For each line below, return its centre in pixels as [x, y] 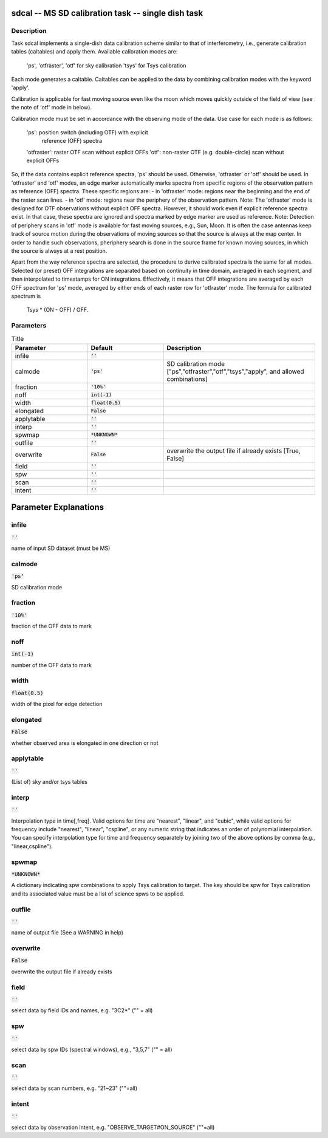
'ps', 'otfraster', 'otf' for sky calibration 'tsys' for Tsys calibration [106, 65]
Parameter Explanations [58, 507]
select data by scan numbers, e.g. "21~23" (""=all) [74, 1088]
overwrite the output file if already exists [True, [234, 451]
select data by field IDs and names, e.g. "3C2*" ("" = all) [82, 1010]
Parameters [29, 326]
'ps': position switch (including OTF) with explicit [87, 132]
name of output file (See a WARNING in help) [67, 933]
